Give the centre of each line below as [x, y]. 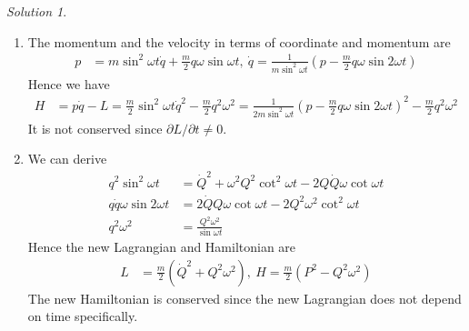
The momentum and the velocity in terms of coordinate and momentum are [239, 41]
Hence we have [69, 83]
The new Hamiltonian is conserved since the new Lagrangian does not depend [244, 298]
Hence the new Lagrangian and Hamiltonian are [162, 247]
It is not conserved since [95, 128]
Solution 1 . [37, 11]
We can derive [67, 159]
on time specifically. [83, 316]
